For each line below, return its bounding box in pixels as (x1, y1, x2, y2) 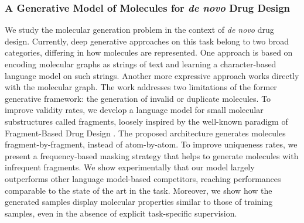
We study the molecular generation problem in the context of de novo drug (5, 23, 274, 36)
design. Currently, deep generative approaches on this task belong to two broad (5, 35, 289, 47)
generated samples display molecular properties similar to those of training (5, 195, 273, 208)
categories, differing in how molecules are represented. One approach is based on (5, 46, 293, 59)
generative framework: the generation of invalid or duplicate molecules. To (5, 92, 271, 104)
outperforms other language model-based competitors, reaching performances (5, 172, 281, 184)
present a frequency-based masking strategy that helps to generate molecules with (5, 149, 299, 162)
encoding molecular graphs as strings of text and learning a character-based (5, 58, 276, 70)
